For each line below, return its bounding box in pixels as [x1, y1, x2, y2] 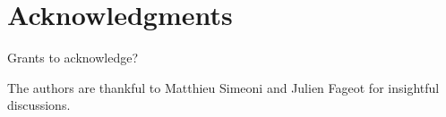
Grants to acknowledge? [7, 48, 139, 67]
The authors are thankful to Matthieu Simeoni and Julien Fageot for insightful [7, 78, 440, 96]
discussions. [7, 96, 71, 114]
